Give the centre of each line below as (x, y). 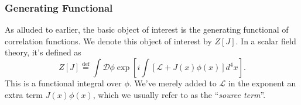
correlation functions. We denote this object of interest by (108, 41)
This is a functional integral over (63, 83)
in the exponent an (262, 83)
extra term (24, 94)
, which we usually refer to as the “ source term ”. (179, 94)
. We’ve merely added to (173, 83)
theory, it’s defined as (43, 52)
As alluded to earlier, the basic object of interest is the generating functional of (147, 29)
